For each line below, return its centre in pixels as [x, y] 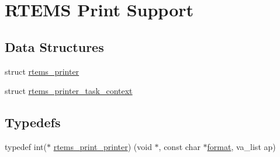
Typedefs [33, 122]
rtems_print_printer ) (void [103, 146]
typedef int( [26, 146]
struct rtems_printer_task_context [69, 91]
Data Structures [54, 46]
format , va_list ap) [241, 146]
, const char [179, 146]
